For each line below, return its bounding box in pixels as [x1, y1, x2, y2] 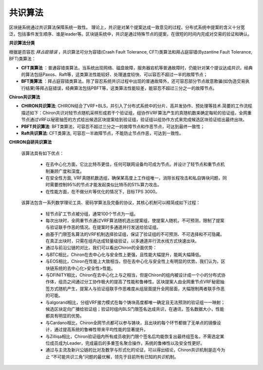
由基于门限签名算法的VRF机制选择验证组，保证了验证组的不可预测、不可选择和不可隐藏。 [45, 231, 225, 237]
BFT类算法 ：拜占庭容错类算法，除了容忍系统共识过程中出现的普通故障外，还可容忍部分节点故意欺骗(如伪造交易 [21, 78, 245, 84]
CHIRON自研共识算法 [9, 139, 52, 145]
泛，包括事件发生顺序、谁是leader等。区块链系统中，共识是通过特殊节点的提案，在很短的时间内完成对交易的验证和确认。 [9, 31, 252, 37]
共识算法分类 [9, 40, 35, 46]
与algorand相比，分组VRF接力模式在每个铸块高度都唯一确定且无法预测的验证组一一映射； [45, 299, 225, 305]
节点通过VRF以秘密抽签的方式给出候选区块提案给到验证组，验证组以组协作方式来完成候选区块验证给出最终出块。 [21, 117, 247, 123]
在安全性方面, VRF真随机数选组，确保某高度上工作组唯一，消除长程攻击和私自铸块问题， [45, 175, 223, 181]
